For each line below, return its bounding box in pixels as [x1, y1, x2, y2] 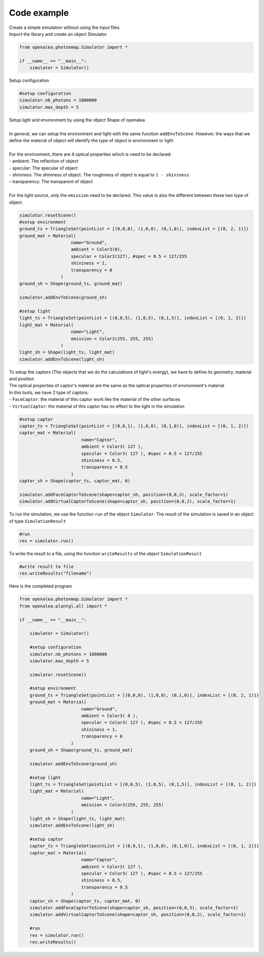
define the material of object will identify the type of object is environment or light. [9, 138, 175, 143]
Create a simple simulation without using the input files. [9, 25, 121, 30]
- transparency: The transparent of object [9, 179, 93, 185]
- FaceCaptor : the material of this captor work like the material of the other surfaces [9, 396, 180, 402]
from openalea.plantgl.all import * [19, 603, 108, 609]
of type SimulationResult [9, 518, 66, 524]
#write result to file [19, 564, 74, 569]
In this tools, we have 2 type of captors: [9, 390, 89, 395]
